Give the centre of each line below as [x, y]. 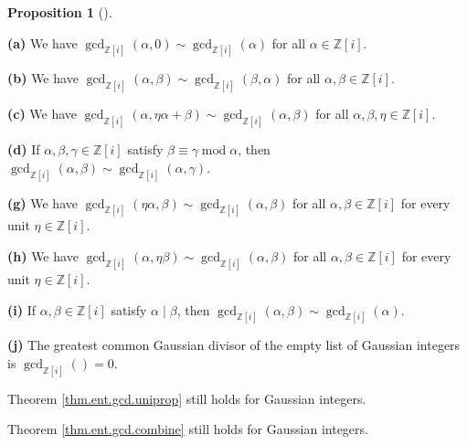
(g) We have [42, 202]
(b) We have [43, 78]
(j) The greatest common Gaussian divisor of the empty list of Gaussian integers [234, 345]
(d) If [24, 149]
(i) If [21, 309]
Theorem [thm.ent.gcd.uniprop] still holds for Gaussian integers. [187, 398]
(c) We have [42, 114]
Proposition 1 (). [60, 12]
